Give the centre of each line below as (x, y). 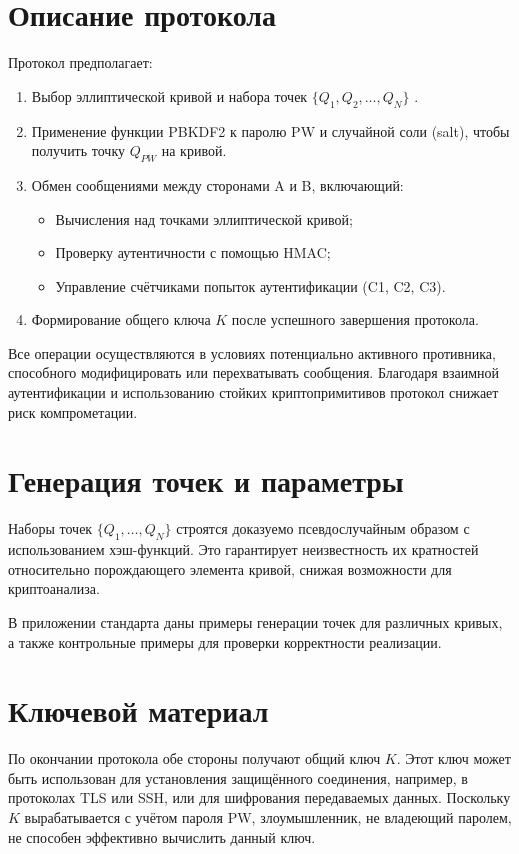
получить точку (78, 150)
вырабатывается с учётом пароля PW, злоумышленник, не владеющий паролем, (268, 817)
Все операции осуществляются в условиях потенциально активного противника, (252, 352)
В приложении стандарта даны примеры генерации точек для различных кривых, (255, 621)
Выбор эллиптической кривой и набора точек (169, 95)
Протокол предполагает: (80, 62)
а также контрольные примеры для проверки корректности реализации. (225, 641)
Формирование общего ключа (121, 319)
